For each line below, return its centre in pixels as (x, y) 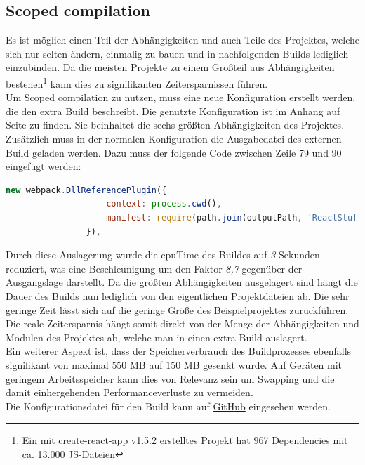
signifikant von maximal (57, 364)
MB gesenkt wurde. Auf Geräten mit (263, 364)
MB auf (146, 364)
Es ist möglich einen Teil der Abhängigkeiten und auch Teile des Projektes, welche (182, 40)
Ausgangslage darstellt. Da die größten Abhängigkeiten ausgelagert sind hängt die (182, 282)
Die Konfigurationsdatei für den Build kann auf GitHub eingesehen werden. (168, 406)
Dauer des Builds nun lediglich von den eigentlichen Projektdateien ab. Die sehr (178, 295)
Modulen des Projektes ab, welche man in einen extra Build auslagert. (157, 337)
